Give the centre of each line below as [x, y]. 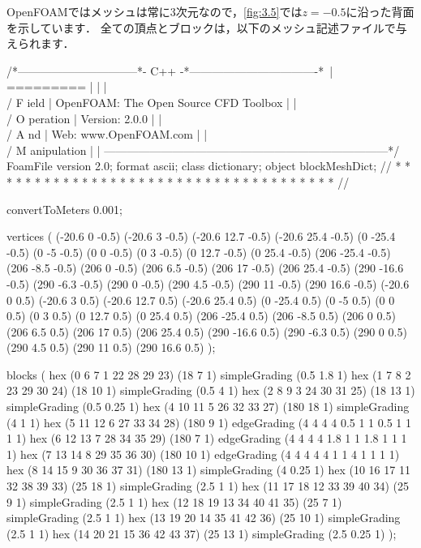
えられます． [41, 43]
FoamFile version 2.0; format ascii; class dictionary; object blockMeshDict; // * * [209, 166]
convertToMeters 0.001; [64, 209]
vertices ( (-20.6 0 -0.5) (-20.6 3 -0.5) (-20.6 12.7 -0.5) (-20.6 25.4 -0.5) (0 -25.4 [201, 236]
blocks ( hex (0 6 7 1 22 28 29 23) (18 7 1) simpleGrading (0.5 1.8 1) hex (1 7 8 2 [209, 374]
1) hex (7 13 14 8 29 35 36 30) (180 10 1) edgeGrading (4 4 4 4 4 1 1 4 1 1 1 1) [203, 454]
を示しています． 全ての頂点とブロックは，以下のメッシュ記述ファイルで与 [207, 27]
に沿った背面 [380, 11]
